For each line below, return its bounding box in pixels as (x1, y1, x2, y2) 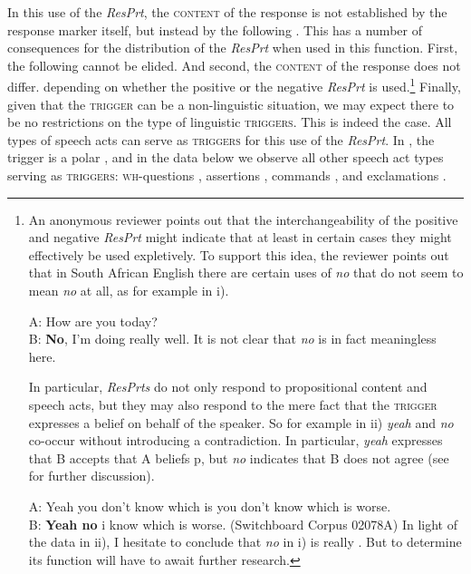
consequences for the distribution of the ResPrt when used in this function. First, (7, 38, 458, 57)
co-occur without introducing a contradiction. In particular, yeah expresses (28, 431, 443, 450)
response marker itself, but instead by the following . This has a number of (7, 20, 422, 39)
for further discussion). (28, 466, 155, 485)
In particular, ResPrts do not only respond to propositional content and (28, 377, 428, 396)
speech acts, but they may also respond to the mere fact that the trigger (28, 394, 437, 413)
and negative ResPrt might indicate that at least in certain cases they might (28, 228, 452, 247)
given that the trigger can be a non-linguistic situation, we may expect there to (7, 94, 455, 113)
